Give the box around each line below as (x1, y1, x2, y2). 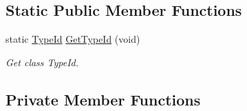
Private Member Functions (6, 88, 201, 110)
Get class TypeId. (6, 54, 79, 69)
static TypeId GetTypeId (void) (6, 32, 140, 46)
